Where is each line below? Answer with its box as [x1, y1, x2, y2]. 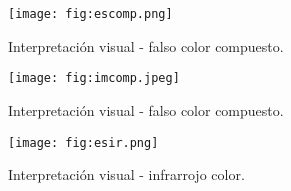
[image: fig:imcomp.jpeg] [8, 71, 180, 86]
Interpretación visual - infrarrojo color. [8, 164, 245, 185]
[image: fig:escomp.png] [8, 7, 173, 21]
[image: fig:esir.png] [8, 135, 159, 150]
